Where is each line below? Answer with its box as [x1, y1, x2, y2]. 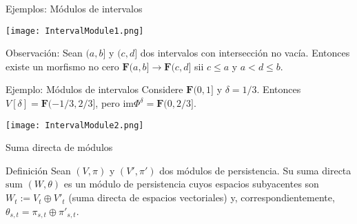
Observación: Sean [6, 45, 83, 60]
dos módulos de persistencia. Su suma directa [159, 163, 351, 177]
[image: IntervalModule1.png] [6, 26, 144, 36]
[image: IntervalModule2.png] [6, 120, 144, 130]
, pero [95, 96, 120, 110]
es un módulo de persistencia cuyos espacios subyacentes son [63, 176, 319, 191]
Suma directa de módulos [6, 140, 113, 154]
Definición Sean [6, 163, 71, 177]
